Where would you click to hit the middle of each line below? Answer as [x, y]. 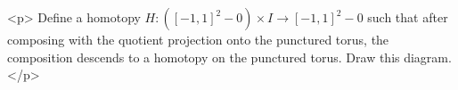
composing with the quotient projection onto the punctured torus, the [198, 39]
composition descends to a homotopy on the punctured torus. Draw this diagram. [229, 57]
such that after [408, 17]
